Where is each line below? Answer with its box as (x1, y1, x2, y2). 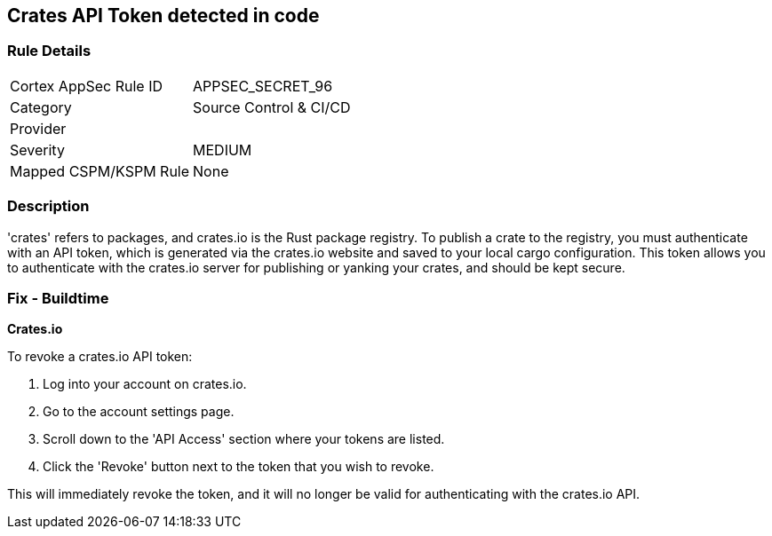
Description (7, 197, 90, 216)
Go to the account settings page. (43, 404, 235, 420)
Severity (10, 140, 65, 159)
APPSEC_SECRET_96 (193, 76, 333, 95)
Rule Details (7, 42, 92, 60)
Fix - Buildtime (7, 288, 109, 307)
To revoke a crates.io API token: (7, 349, 193, 365)
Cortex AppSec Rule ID (10, 76, 163, 95)
